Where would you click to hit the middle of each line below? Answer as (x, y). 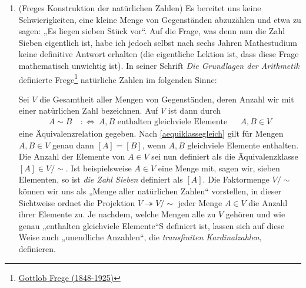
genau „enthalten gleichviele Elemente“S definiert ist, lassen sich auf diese (152, 225)
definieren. (37, 248)
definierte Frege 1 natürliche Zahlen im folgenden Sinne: (118, 78)
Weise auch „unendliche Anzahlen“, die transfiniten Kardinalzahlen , (140, 237)
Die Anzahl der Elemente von (72, 156)
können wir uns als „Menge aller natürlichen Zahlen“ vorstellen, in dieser (150, 191)
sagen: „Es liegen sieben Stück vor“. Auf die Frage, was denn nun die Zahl (152, 31)
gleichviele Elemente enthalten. (243, 145)
